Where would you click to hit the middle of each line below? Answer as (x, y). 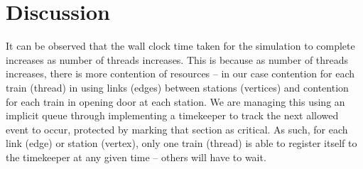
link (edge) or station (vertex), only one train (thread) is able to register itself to (181, 143)
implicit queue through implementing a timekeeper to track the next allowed (172, 115)
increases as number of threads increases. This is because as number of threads (177, 59)
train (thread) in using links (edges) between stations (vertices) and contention (177, 87)
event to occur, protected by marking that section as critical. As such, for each (177, 129)
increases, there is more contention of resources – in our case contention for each (180, 73)
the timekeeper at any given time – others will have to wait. (136, 157)
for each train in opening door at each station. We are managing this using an (175, 101)
